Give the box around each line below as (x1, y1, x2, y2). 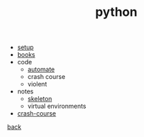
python (95, 4, 138, 20)
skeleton (27, 95, 53, 103)
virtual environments (27, 102, 87, 111)
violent (27, 80, 47, 89)
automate (27, 65, 55, 73)
